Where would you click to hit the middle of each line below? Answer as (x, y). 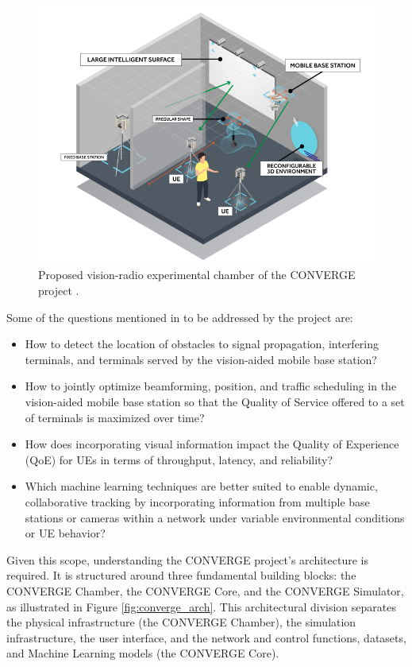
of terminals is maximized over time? (115, 417)
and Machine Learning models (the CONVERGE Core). (143, 653)
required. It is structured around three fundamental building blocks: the (181, 575)
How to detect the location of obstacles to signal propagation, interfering (202, 344)
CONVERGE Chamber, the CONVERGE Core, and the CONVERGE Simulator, (205, 590)
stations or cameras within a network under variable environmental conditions (215, 517)
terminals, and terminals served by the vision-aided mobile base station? (201, 359)
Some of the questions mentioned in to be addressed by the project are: (180, 317)
